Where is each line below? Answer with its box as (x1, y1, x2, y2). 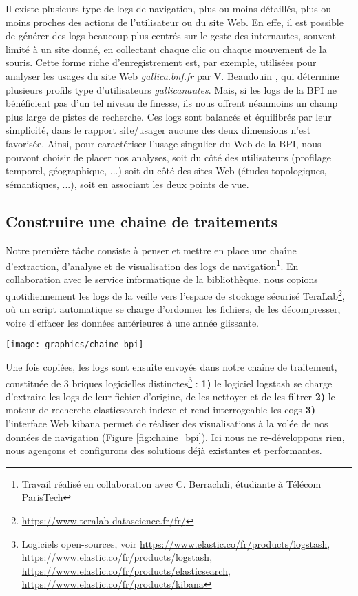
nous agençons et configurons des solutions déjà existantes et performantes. (6, 443, 322, 458)
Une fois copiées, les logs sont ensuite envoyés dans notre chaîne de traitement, (6, 360, 337, 374)
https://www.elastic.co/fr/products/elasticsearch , (21, 563, 231, 577)
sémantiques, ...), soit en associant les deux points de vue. (6, 176, 249, 191)
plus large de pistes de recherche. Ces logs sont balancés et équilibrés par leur (6, 109, 332, 123)
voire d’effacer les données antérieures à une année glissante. (6, 315, 259, 329)
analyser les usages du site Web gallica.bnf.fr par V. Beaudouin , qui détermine (6, 68, 339, 83)
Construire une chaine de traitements (6, 210, 278, 232)
